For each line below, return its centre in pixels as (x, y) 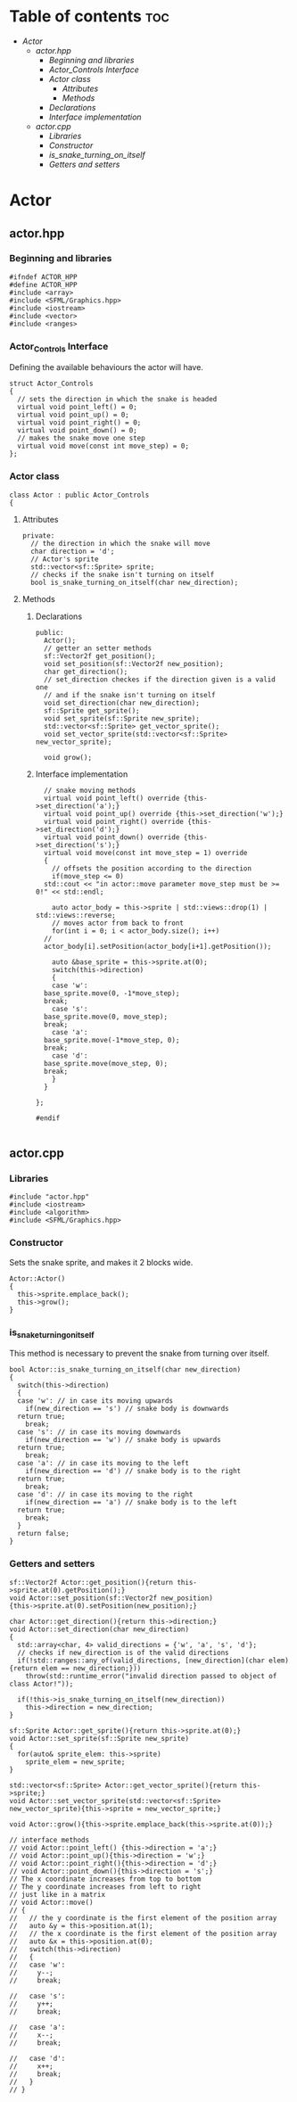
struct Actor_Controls (51, 384)
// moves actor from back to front (118, 923)
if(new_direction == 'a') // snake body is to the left (132, 1503)
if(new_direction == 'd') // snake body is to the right (133, 1471)
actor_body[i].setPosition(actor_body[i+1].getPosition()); (157, 946)
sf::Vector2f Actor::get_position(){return (91, 1582)
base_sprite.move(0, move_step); (105, 1017)
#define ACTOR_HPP (43, 284)
